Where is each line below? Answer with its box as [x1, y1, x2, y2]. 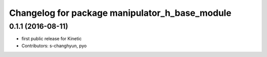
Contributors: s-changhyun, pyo [21, 43, 87, 49]
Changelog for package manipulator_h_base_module [9, 7, 232, 18]
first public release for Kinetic [21, 36, 82, 42]
